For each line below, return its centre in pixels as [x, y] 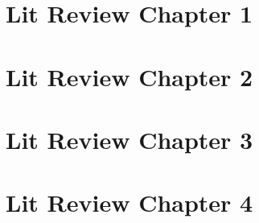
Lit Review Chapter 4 [129, 202]
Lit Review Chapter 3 [129, 139]
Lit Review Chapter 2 [129, 76]
